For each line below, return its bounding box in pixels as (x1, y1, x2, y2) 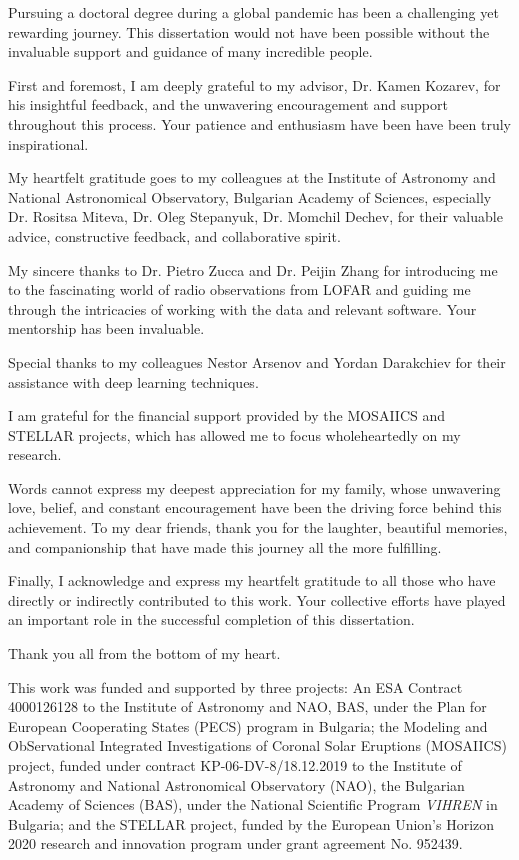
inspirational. (8, 133, 89, 154)
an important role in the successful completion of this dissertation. (8, 609, 415, 630)
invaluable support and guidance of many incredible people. (8, 41, 373, 62)
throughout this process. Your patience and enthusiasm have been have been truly (8, 113, 512, 134)
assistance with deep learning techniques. (8, 371, 259, 392)
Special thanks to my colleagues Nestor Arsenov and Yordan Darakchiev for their (8, 351, 506, 372)
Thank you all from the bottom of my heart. (8, 643, 281, 664)
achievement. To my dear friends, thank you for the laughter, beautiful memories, (8, 517, 508, 538)
